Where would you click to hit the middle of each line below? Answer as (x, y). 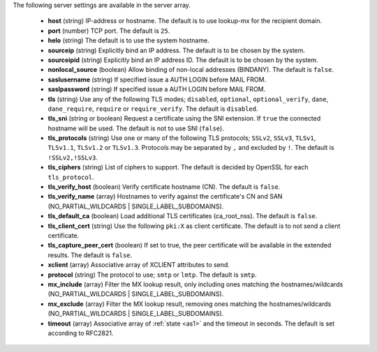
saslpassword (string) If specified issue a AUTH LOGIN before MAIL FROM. (157, 89)
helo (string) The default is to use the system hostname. (128, 40)
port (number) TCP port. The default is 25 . (109, 31)
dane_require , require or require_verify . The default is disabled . (153, 109)
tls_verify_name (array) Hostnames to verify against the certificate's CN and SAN (165, 197)
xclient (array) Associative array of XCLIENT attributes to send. (139, 265)
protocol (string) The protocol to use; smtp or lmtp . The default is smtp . (153, 275)
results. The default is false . (90, 255)
